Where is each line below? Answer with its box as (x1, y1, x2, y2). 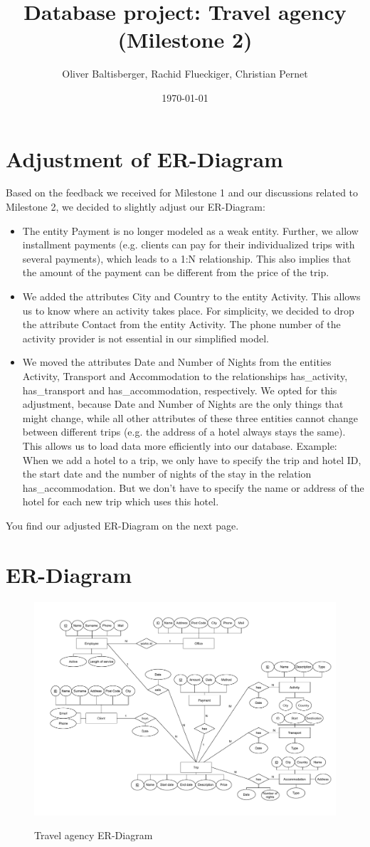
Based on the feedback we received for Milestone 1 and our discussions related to (6, 185, 359, 200)
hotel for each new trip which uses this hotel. (22, 494, 219, 509)
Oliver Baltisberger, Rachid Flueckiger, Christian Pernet (62, 66, 308, 81)
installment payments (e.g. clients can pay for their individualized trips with (22, 237, 355, 252)
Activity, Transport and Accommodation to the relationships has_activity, (22, 368, 348, 383)
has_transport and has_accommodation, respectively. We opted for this (22, 382, 337, 397)
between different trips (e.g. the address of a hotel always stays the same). (22, 424, 346, 439)
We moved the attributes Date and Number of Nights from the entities (22, 354, 332, 369)
